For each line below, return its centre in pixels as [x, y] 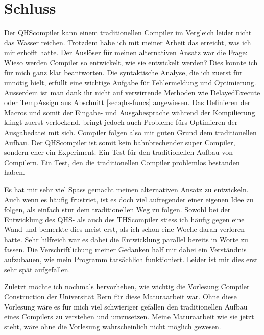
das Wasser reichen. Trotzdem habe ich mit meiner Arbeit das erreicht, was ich [128, 42]
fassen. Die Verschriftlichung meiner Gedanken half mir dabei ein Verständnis [125, 249]
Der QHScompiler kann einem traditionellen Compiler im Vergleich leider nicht [128, 32]
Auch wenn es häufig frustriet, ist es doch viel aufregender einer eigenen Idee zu [129, 199]
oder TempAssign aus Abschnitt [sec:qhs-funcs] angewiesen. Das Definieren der [127, 102]
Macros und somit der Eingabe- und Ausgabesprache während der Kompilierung [130, 112]
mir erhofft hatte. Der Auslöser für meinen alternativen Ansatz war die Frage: [126, 52]
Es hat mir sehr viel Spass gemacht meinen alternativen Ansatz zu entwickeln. [126, 189]
